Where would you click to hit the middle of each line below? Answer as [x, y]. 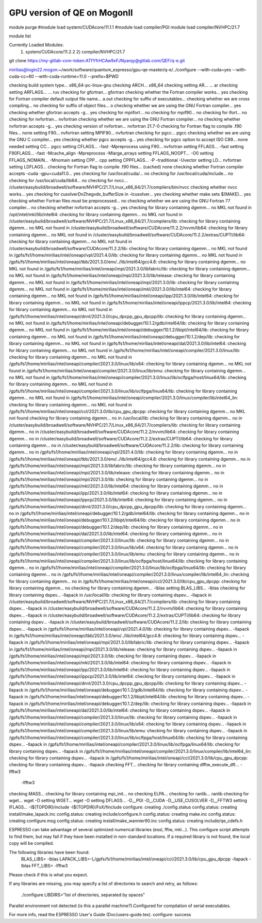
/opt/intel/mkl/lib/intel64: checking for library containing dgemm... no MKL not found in [96, 214]
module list [20, 36]
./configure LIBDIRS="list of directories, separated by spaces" [83, 895]
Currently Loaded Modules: [36, 45]
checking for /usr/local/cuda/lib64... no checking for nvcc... [68, 180]
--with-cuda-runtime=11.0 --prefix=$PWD [77, 76]
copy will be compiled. [32, 843]
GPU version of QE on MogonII [71, 13]
